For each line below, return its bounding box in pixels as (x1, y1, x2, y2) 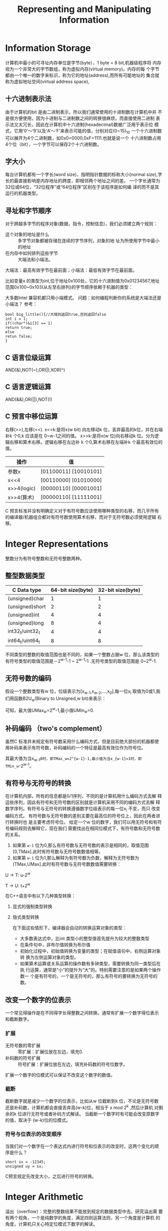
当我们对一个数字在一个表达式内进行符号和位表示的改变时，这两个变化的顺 (5, 1143, 159, 1149)
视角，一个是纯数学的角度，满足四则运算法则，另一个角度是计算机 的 (18, 1214, 160, 1220)
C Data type (12, 586, 42, 593)
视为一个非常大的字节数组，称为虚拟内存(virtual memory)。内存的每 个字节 (5, 66, 159, 72)
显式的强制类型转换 (12, 904, 53, 910)
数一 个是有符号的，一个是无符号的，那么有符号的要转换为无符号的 (20, 973, 158, 979)
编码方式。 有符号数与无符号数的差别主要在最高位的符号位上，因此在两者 (5, 813, 156, 819)
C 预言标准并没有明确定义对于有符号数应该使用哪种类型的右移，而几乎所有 (5, 508, 159, 514)
